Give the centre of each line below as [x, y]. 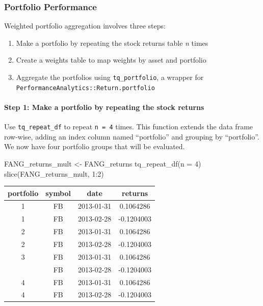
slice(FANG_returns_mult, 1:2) [54, 173]
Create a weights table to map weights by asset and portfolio [111, 60]
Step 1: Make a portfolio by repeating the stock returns [104, 107]
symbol [58, 193]
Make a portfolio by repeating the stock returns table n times [112, 43]
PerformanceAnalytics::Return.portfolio [85, 88]
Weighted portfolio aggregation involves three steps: [85, 26]
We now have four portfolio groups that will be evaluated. [95, 146]
